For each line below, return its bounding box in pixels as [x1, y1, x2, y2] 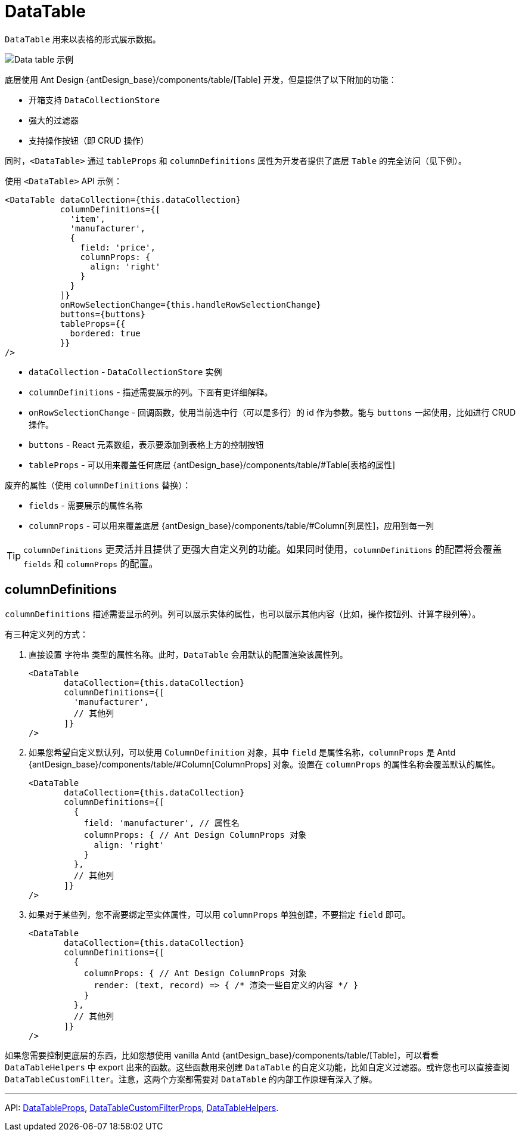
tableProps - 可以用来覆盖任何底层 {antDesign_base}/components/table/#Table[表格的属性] [29, 459, 396, 470]
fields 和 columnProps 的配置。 [23, 557, 159, 569]
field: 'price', [80, 242, 156, 252]
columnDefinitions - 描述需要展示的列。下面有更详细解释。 [29, 386, 273, 397]
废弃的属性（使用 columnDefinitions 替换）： [5, 479, 191, 490]
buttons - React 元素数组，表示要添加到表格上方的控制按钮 [29, 439, 264, 450]
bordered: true [70, 328, 141, 338]
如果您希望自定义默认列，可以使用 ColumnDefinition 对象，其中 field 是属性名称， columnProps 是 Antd [29, 747, 456, 757]
